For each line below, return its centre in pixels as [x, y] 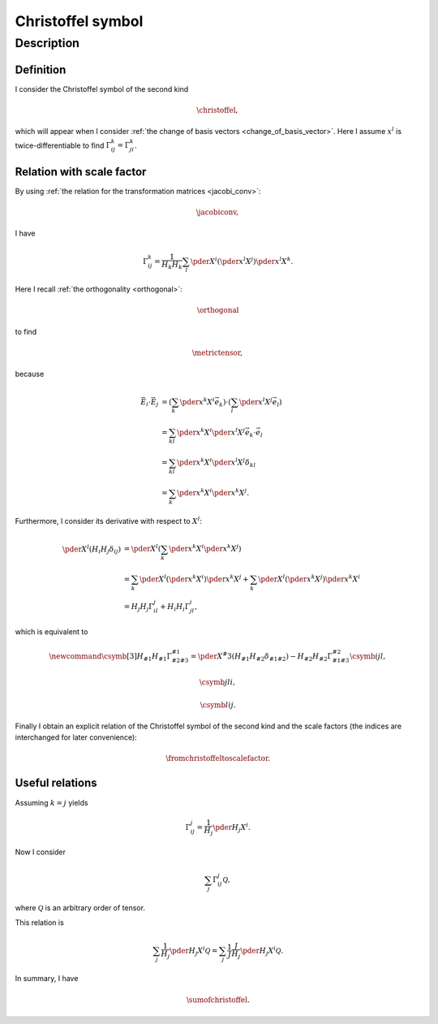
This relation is [39, 922]
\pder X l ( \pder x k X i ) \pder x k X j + [194, 579]
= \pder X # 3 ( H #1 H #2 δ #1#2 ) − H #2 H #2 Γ [262, 656]
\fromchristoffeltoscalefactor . [218, 758]
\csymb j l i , [217, 683]
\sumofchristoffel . [218, 1000]
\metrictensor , [217, 353]
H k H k [172, 266]
